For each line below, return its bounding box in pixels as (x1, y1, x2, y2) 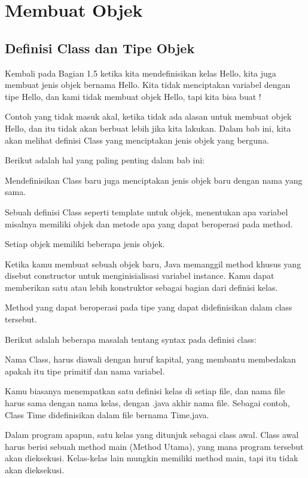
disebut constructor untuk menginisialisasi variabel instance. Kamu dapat (5, 269, 275, 282)
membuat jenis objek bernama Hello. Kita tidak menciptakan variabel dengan (5, 78, 291, 91)
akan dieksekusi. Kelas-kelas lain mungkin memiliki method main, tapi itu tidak (5, 452, 298, 464)
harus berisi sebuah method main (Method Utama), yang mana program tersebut (5, 440, 304, 452)
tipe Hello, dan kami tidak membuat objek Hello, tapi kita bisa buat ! (5, 90, 261, 102)
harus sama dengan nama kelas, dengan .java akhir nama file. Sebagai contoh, (5, 397, 290, 409)
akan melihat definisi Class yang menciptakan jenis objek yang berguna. (5, 133, 269, 146)
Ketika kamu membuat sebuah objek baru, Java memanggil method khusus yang (5, 257, 301, 270)
